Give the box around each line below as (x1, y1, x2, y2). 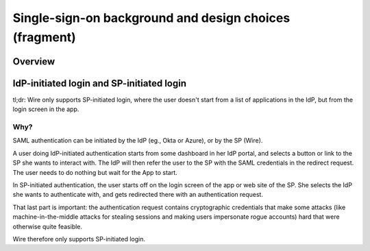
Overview (12, 56, 56, 67)
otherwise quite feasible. (12, 222, 82, 230)
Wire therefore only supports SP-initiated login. (12, 235, 146, 243)
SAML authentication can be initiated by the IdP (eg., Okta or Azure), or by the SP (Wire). (12, 136, 263, 145)
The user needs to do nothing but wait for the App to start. (12, 168, 177, 176)
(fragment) (12, 29, 77, 45)
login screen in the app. (12, 105, 79, 113)
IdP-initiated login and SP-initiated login (12, 77, 186, 89)
